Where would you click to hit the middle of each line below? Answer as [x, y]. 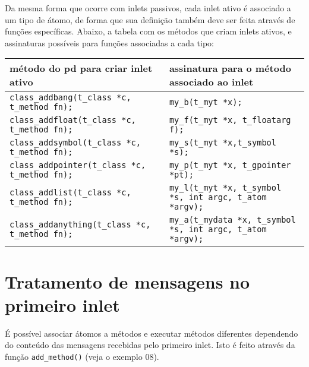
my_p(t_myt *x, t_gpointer [230, 165]
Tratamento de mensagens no [127, 281]
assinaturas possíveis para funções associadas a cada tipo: [110, 42]
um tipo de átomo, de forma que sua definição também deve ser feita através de [150, 19]
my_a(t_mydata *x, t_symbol [232, 220]
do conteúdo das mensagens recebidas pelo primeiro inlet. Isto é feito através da [150, 345]
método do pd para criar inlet [81, 68]
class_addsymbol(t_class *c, [75, 143]
